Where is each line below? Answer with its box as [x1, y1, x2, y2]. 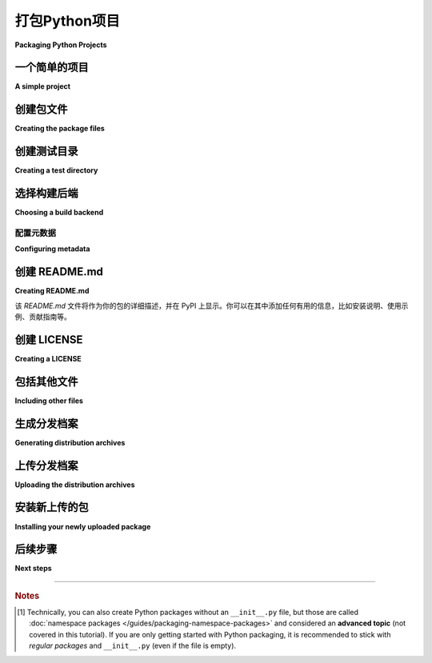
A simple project [14, 82, 71, 91]
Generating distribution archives [14, 437, 126, 447]
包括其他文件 [14, 374, 78, 388]
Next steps [14, 564, 52, 573]
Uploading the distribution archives [14, 480, 135, 489]
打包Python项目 [14, 12, 120, 30]
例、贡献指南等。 [14, 312, 71, 322]
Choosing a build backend [14, 208, 104, 218]
